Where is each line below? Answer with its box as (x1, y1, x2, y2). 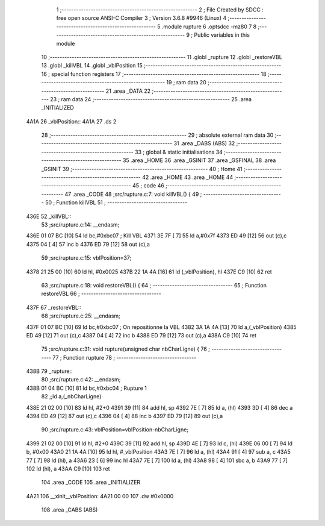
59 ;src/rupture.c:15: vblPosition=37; (41, 254, 132, 261)
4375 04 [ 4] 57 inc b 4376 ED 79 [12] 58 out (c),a (26, 240, 150, 248)
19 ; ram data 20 (166, 79, 207, 86)
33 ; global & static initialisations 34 (134, 148, 223, 155)
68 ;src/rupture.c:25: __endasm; (41, 312, 120, 319)
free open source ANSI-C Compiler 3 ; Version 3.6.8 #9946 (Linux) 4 (56, 14, 227, 22)
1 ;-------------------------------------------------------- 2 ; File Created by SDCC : (56, 6, 264, 13)
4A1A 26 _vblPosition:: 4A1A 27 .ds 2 (26, 117, 117, 125)
